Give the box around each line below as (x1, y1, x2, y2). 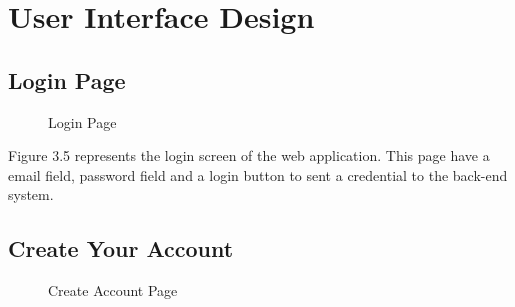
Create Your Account (8, 233, 234, 264)
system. (8, 184, 54, 205)
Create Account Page (48, 280, 178, 301)
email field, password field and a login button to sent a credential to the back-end (8, 164, 508, 185)
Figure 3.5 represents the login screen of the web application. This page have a (8, 145, 490, 166)
